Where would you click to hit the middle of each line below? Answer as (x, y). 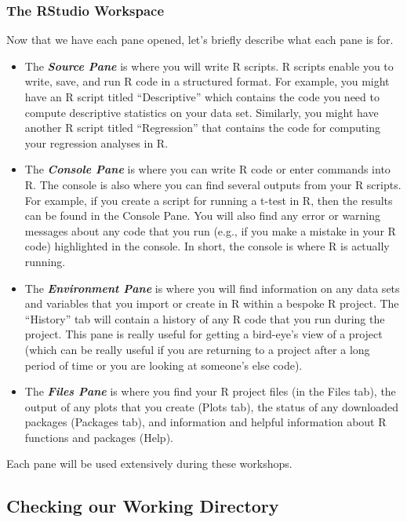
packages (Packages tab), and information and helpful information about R (205, 422)
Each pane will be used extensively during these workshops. (149, 464)
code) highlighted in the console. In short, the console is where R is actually (207, 246)
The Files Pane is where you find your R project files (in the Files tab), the (210, 391)
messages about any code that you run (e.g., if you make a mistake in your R (210, 230)
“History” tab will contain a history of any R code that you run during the (205, 318)
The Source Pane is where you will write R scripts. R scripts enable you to (209, 66)
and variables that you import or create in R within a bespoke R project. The (212, 303)
